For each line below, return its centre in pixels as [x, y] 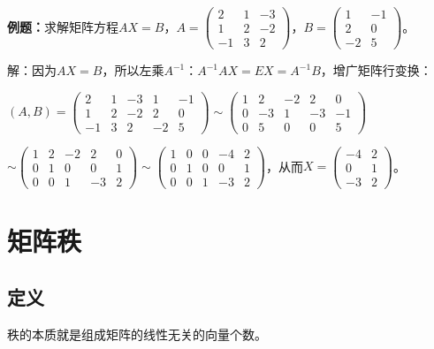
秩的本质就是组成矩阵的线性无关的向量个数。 [137, 334]
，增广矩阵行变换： [376, 70]
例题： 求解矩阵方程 [63, 26]
